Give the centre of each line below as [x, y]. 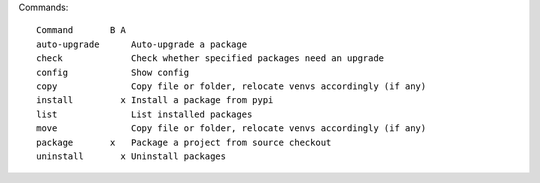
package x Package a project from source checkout [184, 142]
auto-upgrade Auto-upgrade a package [142, 44]
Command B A [81, 30]
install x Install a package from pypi [155, 100]
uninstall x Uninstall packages [131, 156]
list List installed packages [144, 114]
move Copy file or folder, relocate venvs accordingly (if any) [231, 128]
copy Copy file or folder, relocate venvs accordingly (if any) [231, 86]
